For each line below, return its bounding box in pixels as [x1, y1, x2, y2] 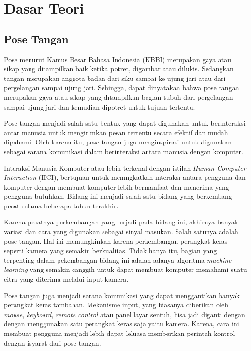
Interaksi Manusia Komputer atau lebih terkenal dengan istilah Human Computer [4, 162, 246, 173]
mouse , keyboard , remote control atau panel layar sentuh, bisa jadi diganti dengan [4, 309, 245, 319]
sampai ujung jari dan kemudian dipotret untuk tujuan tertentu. [4, 101, 195, 112]
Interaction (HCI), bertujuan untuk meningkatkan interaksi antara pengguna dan [4, 172, 246, 182]
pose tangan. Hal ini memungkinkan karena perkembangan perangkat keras [4, 236, 228, 246]
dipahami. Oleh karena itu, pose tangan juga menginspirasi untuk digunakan [4, 137, 232, 147]
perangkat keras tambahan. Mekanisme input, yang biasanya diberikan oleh [4, 300, 228, 310]
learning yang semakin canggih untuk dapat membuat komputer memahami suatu [4, 264, 247, 274]
